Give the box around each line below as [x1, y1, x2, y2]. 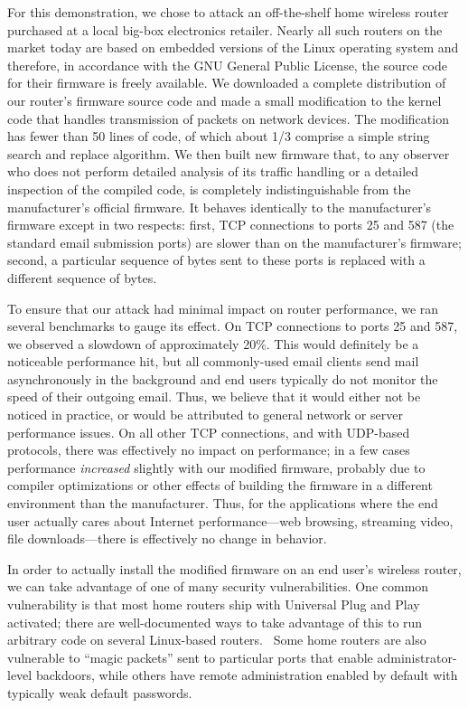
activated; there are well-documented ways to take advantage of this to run [7, 612, 423, 631]
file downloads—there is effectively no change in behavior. [7, 529, 327, 548]
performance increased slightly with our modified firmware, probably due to [7, 458, 426, 477]
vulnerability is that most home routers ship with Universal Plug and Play [7, 595, 420, 613]
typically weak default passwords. [7, 683, 192, 702]
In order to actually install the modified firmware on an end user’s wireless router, [7, 559, 462, 578]
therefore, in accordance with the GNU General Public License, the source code [7, 55, 448, 74]
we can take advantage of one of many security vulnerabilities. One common [7, 577, 429, 596]
